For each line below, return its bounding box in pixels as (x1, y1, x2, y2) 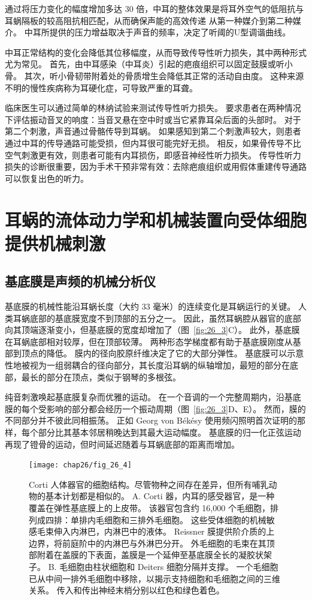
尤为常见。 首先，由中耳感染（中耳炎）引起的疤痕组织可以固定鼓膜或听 (5, 58, 284, 70)
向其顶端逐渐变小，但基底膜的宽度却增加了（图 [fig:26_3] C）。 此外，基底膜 (5, 323, 300, 336)
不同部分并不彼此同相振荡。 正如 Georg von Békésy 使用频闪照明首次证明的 (5, 414, 298, 427)
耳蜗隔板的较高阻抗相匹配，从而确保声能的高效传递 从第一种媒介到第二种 (5, 14, 293, 26)
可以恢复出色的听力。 (5, 172, 89, 184)
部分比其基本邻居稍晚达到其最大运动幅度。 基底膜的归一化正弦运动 (38, 426, 301, 439)
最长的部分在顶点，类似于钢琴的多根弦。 (21, 370, 181, 383)
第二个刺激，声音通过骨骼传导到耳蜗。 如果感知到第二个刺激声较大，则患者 (5, 125, 301, 137)
